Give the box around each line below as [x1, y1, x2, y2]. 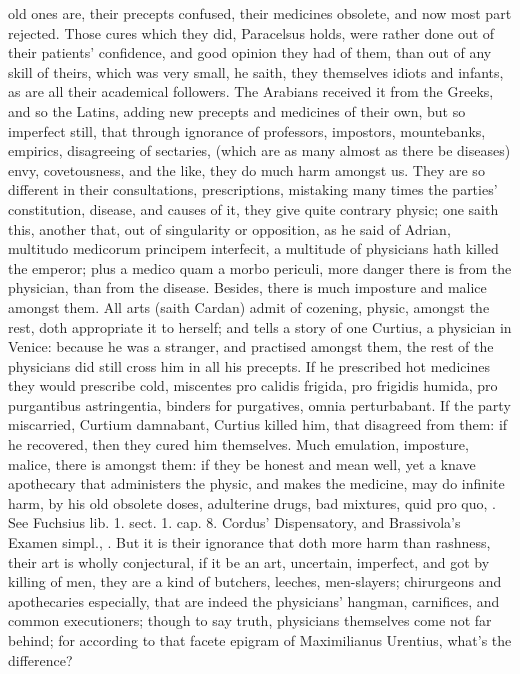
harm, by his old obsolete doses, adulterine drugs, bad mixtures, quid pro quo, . [8, 492, 496, 513]
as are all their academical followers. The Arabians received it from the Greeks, [8, 81, 494, 102]
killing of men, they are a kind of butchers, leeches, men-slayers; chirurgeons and [8, 571, 502, 592]
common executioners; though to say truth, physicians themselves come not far [8, 610, 492, 631]
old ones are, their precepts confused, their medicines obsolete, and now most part [8, 3, 512, 23]
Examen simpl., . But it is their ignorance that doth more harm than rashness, [8, 532, 491, 553]
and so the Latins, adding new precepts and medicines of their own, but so [8, 100, 466, 121]
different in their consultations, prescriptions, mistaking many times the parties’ [8, 179, 498, 200]
